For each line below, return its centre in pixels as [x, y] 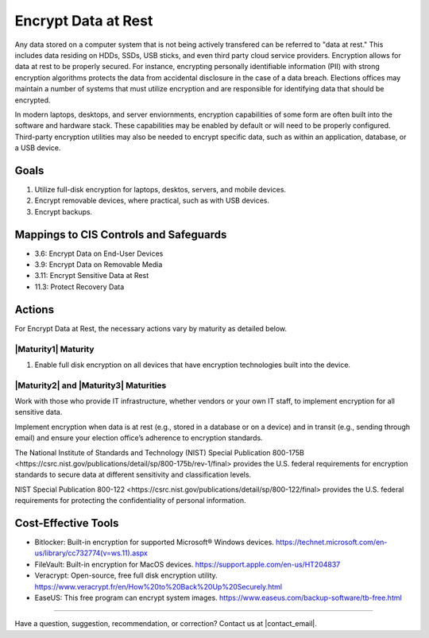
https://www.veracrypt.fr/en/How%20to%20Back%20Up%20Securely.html [158, 586]
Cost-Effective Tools [67, 523]
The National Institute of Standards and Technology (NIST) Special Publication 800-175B [160, 452]
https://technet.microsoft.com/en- [331, 542]
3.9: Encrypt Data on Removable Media [99, 265]
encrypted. [33, 100]
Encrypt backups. [64, 211]
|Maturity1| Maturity [54, 349]
